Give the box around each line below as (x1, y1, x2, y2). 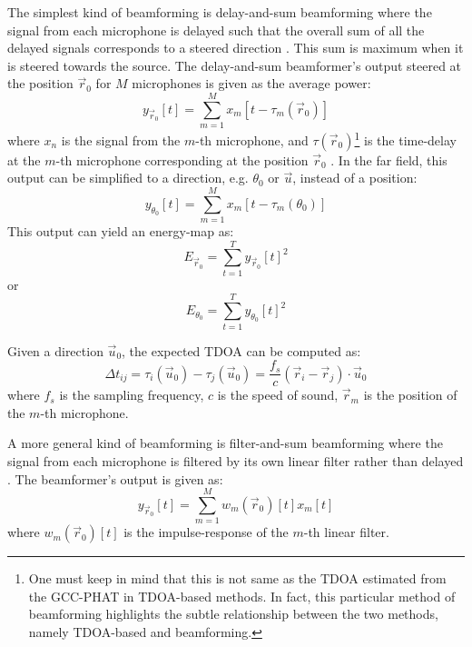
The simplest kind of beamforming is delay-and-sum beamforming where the (7, 3, 432, 21)
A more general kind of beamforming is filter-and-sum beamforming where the (7, 433, 443, 453)
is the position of (363, 385, 457, 404)
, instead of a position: (292, 168, 418, 187)
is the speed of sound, (217, 385, 339, 404)
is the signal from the (61, 130, 181, 149)
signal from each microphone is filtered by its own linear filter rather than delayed (7, 451, 464, 470)
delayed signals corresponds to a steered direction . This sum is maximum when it (7, 38, 464, 57)
